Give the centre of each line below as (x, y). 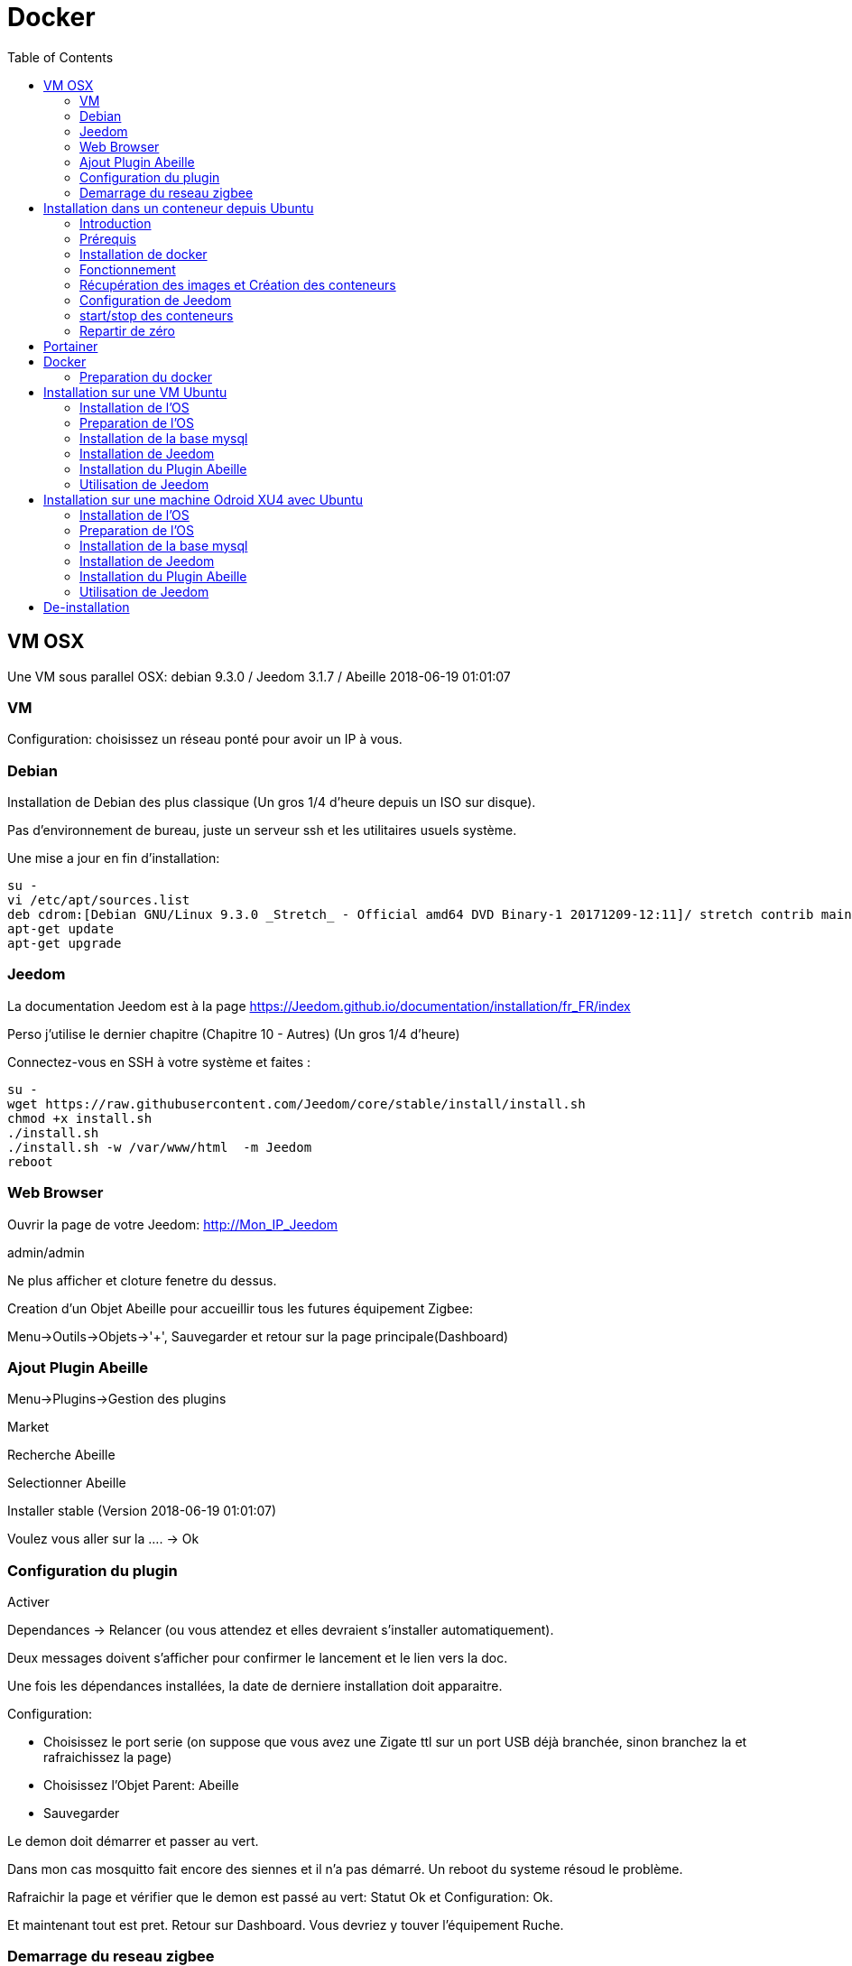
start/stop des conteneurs (157, 315)
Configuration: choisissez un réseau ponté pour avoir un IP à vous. (205, 739)
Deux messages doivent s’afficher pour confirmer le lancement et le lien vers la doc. (258, 1658)
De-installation (87, 607)
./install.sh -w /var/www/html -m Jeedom (160, 1147)
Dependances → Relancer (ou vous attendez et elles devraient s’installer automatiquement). (281, 1630)
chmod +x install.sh (80, 1118)
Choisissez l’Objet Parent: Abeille (141, 1785)
